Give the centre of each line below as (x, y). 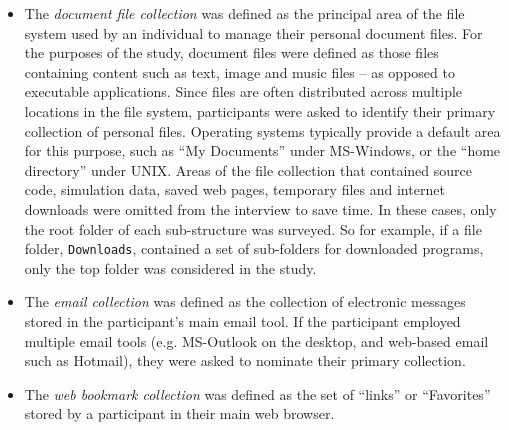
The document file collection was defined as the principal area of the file (244, 13)
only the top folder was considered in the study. (170, 267)
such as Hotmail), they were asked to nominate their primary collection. (245, 360)
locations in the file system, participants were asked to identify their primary (260, 110)
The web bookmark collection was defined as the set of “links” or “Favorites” (257, 393)
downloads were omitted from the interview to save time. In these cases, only (260, 208)
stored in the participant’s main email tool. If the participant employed (242, 320)
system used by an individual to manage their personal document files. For (253, 32)
